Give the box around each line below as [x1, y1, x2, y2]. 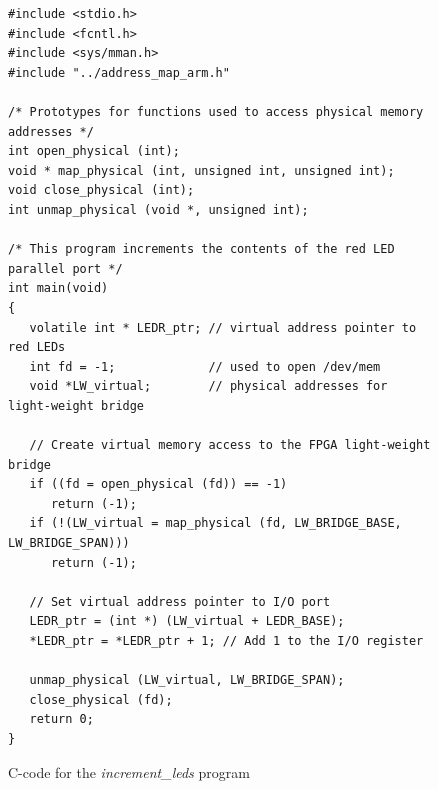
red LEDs [8, 340, 66, 355]
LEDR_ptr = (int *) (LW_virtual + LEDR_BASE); [29, 614, 345, 629]
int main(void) [8, 281, 109, 296]
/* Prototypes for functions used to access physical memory [8, 104, 424, 119]
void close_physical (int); [8, 183, 195, 198]
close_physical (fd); [29, 692, 173, 707]
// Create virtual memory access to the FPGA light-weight [29, 438, 431, 453]
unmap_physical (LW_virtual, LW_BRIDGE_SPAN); [29, 673, 345, 688]
